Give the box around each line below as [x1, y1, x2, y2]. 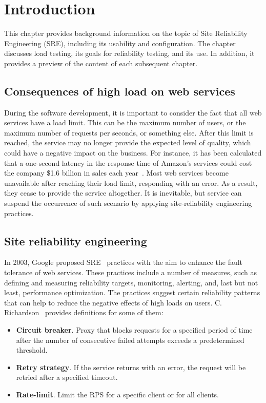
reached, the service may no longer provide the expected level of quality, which [4, 137, 251, 148]
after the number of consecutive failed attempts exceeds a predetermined [16, 334, 244, 345]
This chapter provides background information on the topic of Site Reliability [4, 28, 248, 39]
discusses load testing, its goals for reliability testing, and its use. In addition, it [4, 48, 255, 59]
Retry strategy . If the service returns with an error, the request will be [16, 361, 246, 372]
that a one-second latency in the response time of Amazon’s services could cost [4, 157, 252, 168]
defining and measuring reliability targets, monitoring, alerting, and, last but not [4, 277, 258, 287]
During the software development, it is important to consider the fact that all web [4, 107, 262, 118]
